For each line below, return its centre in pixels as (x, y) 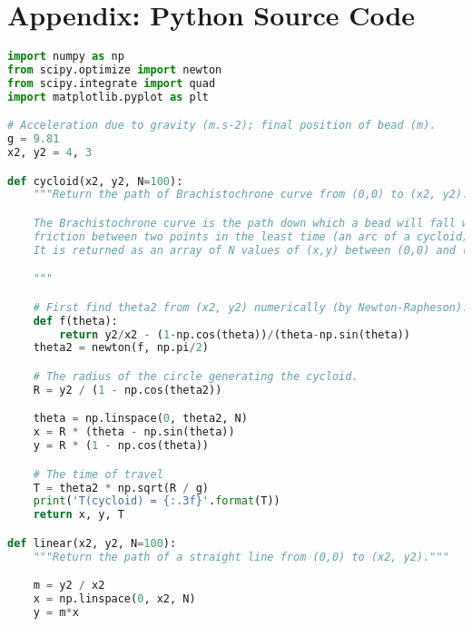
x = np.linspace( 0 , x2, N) (114, 599)
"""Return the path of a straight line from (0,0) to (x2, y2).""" (241, 557)
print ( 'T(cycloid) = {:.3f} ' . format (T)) (157, 501)
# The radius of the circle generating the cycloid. (196, 376)
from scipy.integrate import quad (112, 83)
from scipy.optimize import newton (115, 70)
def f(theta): (75, 321)
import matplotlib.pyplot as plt (108, 97)
